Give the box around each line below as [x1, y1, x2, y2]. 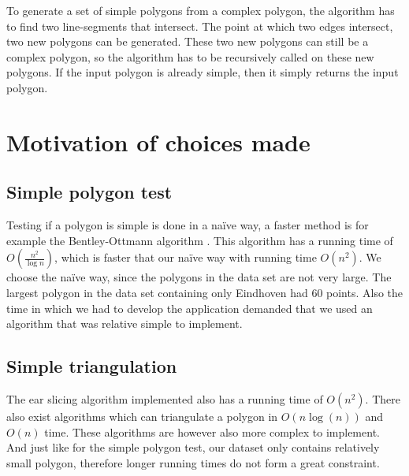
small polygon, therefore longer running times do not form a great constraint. [6, 454, 380, 470]
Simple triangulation [6, 354, 177, 378]
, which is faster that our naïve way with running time [54, 249, 317, 266]
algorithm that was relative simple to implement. [6, 315, 243, 332]
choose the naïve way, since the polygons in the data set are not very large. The [6, 269, 392, 285]
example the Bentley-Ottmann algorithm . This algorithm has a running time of [6, 232, 393, 248]
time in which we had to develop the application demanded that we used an [6, 299, 373, 316]
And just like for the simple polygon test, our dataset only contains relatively [6, 439, 380, 456]
